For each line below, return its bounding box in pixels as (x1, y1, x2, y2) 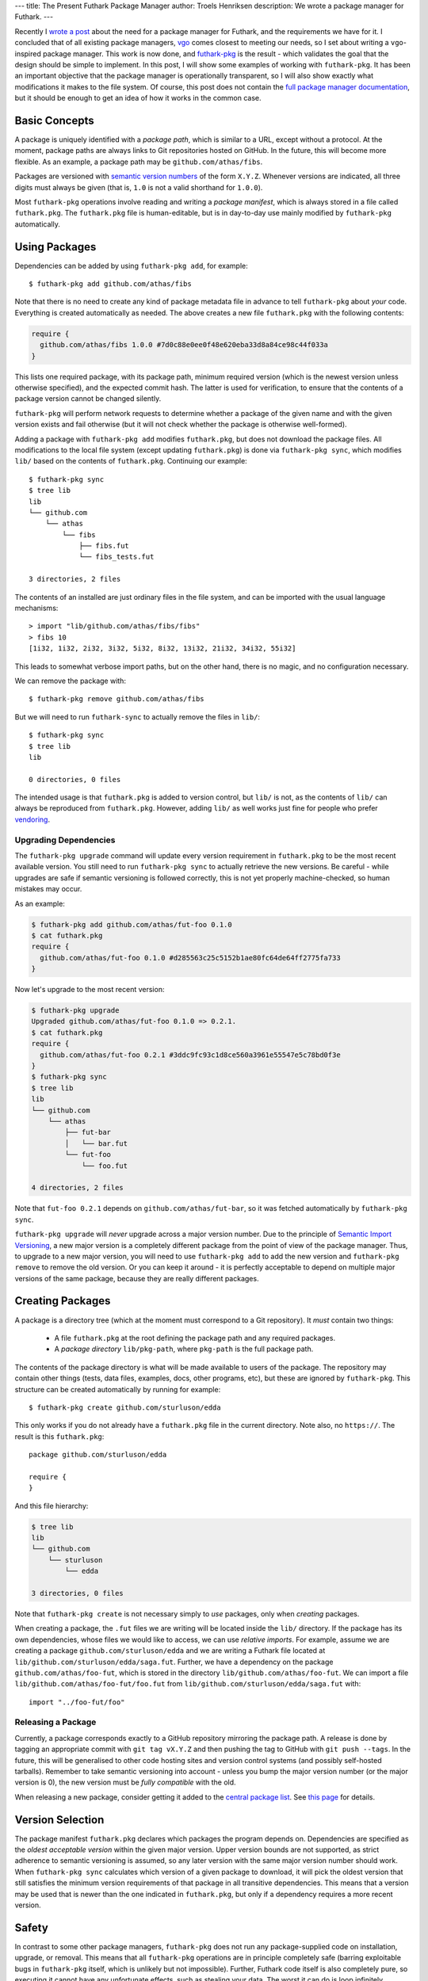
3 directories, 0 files (31, 1589, 124, 1597)
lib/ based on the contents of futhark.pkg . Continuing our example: (14, 456, 247, 466)
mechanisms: (14, 603, 59, 613)
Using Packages (14, 240, 97, 254)
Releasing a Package (14, 1716, 97, 1727)
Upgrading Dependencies (14, 834, 116, 845)
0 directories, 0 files (29, 775, 121, 784)
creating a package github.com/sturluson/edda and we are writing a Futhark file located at (14, 1646, 326, 1655)
